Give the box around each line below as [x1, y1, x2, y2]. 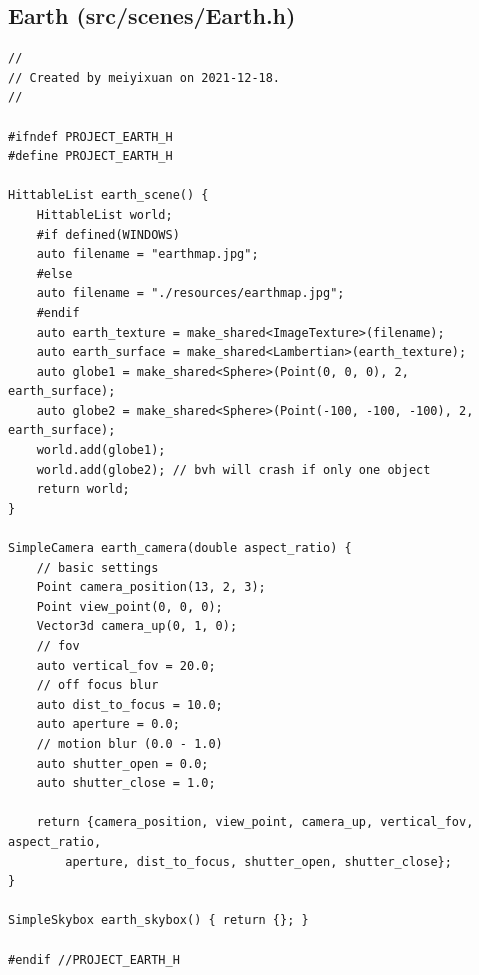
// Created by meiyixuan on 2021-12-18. [8, 70, 281, 85]
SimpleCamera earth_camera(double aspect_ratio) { [8, 541, 352, 556]
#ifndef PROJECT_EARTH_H [8, 129, 173, 144]
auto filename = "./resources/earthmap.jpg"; [36, 286, 345, 301]
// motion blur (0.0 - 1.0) [36, 736, 223, 751]
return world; [36, 482, 130, 497]
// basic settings [36, 560, 159, 575]
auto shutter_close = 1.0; [36, 776, 216, 791]
